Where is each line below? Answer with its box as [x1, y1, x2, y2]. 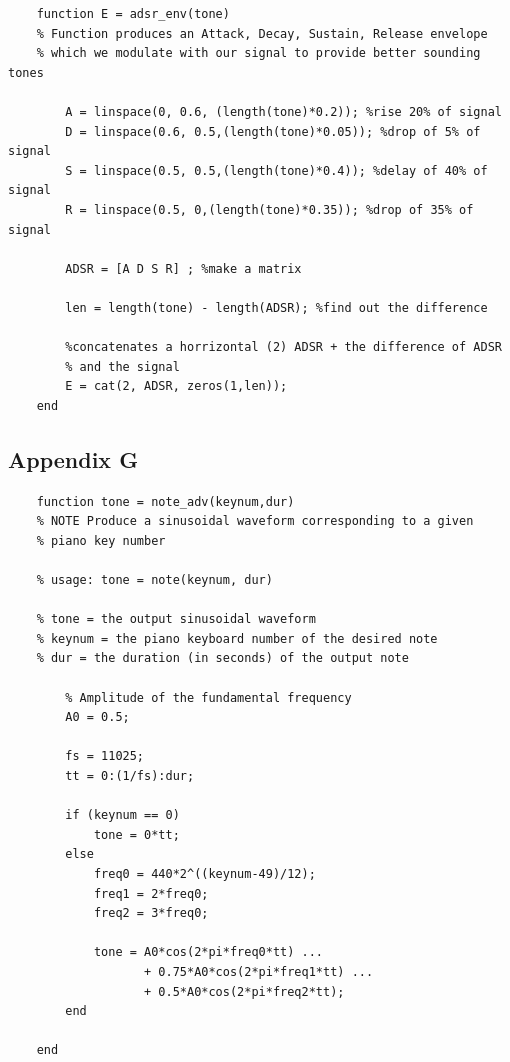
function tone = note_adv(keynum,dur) [36, 494, 295, 509]
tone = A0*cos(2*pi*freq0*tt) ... [93, 945, 323, 960]
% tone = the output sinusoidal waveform [36, 612, 316, 627]
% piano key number [36, 533, 166, 548]
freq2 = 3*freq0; [93, 906, 209, 921]
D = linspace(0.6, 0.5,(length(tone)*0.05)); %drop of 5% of [65, 124, 481, 139]
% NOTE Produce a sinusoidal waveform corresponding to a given [36, 514, 474, 529]
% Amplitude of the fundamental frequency [65, 690, 352, 705]
